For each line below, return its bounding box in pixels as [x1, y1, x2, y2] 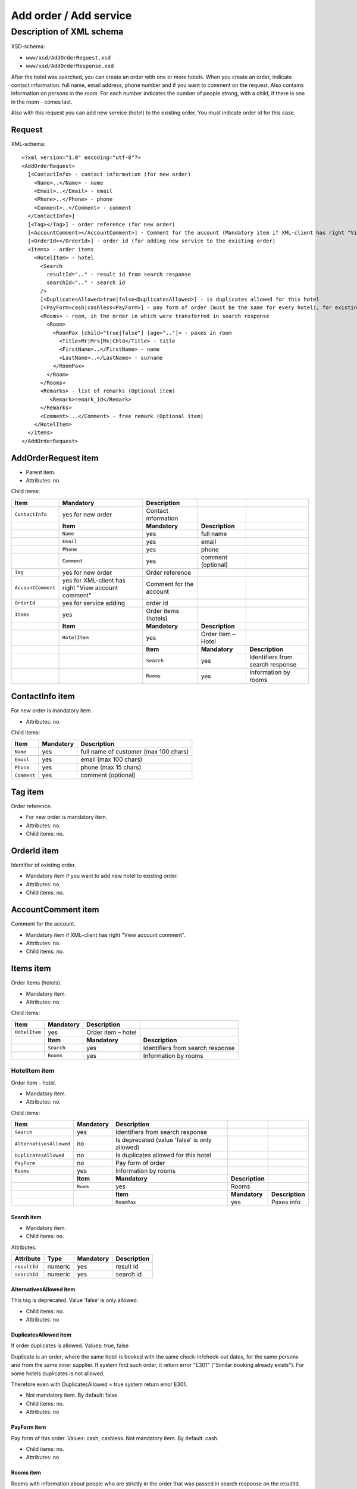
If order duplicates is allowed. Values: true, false [11, 1342, 129, 1349]
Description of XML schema [11, 26, 124, 37]
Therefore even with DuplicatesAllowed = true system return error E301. [11, 1381, 187, 1388]
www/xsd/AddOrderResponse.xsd [26, 63, 114, 70]
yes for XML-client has [62, 576, 126, 584]
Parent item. [26, 468, 56, 476]
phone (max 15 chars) [80, 763, 142, 771]
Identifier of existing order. [11, 861, 76, 869]
